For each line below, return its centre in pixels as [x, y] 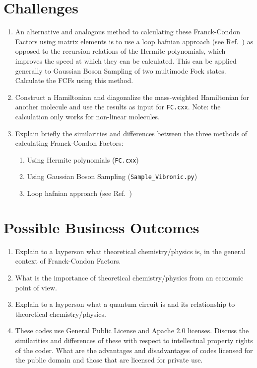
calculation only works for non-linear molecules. [87, 116]
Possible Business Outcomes [101, 227]
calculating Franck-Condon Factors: [69, 143]
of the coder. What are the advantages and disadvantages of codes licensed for [134, 350]
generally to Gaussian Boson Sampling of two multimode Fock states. [121, 70]
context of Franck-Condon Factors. [68, 261]
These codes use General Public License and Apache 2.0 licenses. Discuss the [132, 330]
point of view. [36, 287]
